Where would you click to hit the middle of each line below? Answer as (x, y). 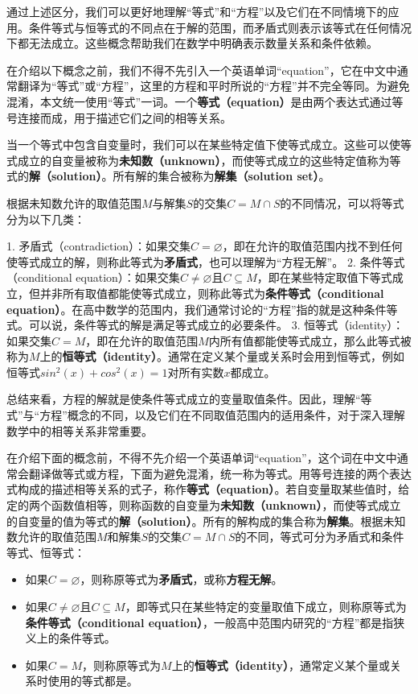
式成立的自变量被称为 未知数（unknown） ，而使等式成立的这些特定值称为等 (204, 160)
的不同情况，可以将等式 (342, 202)
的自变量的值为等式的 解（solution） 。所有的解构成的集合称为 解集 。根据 (195, 520)
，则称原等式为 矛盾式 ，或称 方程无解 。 (181, 579)
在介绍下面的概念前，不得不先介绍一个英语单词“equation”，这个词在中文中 (202, 458)
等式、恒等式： (46, 552)
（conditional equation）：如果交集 (93, 277)
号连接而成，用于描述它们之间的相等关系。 (119, 117)
